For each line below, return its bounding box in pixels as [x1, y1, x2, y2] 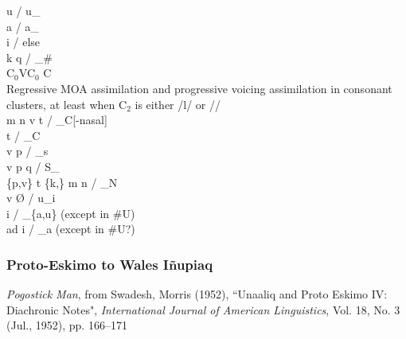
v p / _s [6, 142, 49, 159]
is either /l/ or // [135, 95, 221, 112]
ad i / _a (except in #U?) [6, 220, 135, 237]
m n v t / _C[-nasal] [6, 111, 107, 128]
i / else [6, 33, 41, 50]
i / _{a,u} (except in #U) [6, 205, 135, 221]
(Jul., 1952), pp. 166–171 [6, 317, 127, 333]
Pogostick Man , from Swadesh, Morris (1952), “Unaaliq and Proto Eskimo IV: [6, 286, 388, 302]
